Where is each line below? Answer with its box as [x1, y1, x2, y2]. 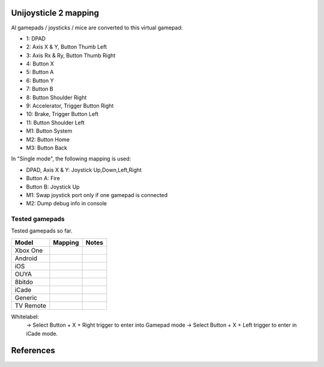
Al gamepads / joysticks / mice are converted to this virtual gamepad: [11, 24, 183, 31]
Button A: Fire [26, 175, 60, 182]
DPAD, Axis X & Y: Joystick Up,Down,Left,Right [26, 166, 142, 174]
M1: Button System [26, 127, 73, 135]
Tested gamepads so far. [11, 227, 73, 234]
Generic [14, 293, 37, 302]
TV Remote [14, 301, 47, 309]
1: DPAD [26, 35, 46, 42]
